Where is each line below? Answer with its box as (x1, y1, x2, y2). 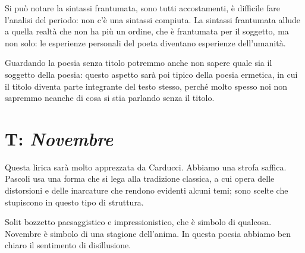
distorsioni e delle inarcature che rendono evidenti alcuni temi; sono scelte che (5, 184, 288, 197)
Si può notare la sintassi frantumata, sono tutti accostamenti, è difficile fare (5, 2, 280, 14)
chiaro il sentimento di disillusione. (5, 239, 131, 251)
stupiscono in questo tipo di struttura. (5, 195, 144, 208)
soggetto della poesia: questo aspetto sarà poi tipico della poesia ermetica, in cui (5, 68, 298, 80)
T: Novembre (5, 126, 114, 151)
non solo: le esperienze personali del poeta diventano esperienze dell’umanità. (5, 36, 286, 49)
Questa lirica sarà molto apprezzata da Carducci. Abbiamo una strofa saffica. (5, 160, 287, 173)
